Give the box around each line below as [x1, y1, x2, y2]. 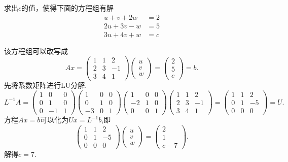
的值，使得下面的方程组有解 [21, 3, 114, 13]
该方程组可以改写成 [4, 45, 68, 56]
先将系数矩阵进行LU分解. [4, 80, 87, 90]
